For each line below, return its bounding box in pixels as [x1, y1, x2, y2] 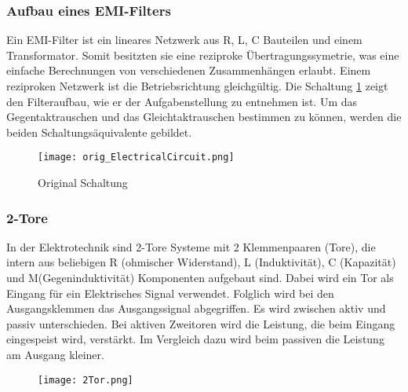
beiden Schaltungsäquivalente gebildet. [6, 123, 192, 140]
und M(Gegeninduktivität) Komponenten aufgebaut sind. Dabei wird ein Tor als [6, 269, 394, 286]
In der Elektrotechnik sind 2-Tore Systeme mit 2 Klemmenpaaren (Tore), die [6, 238, 376, 255]
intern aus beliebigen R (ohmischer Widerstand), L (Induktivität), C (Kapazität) [6, 254, 396, 270]
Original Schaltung [38, 174, 128, 191]
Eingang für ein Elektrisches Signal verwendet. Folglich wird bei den [6, 284, 334, 301]
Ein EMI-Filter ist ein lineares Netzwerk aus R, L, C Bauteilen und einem [6, 31, 362, 48]
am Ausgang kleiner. [6, 346, 104, 362]
